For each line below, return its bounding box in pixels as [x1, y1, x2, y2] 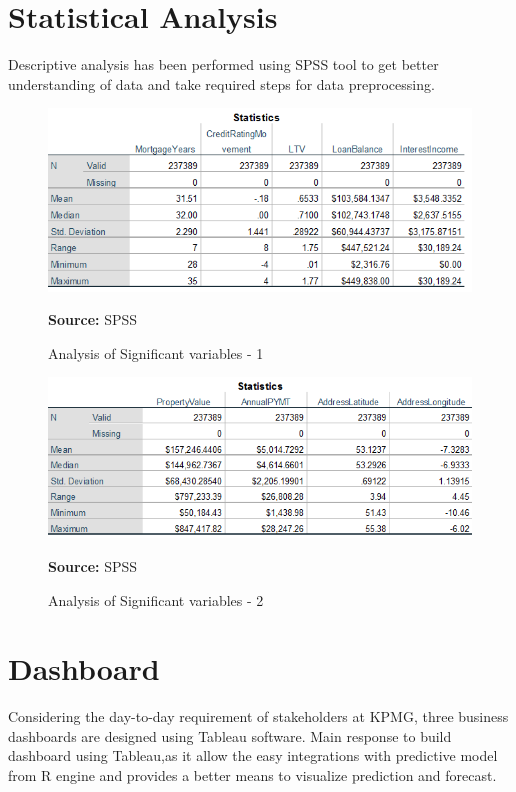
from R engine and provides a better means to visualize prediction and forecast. [8, 765, 497, 786]
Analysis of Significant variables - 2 [48, 589, 264, 610]
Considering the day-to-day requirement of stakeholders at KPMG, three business [8, 706, 509, 727]
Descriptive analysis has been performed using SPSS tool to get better [8, 54, 439, 75]
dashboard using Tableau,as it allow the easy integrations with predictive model [8, 745, 498, 766]
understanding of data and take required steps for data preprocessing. [8, 73, 435, 94]
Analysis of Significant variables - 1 [48, 342, 264, 363]
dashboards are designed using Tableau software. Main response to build [8, 725, 452, 746]
